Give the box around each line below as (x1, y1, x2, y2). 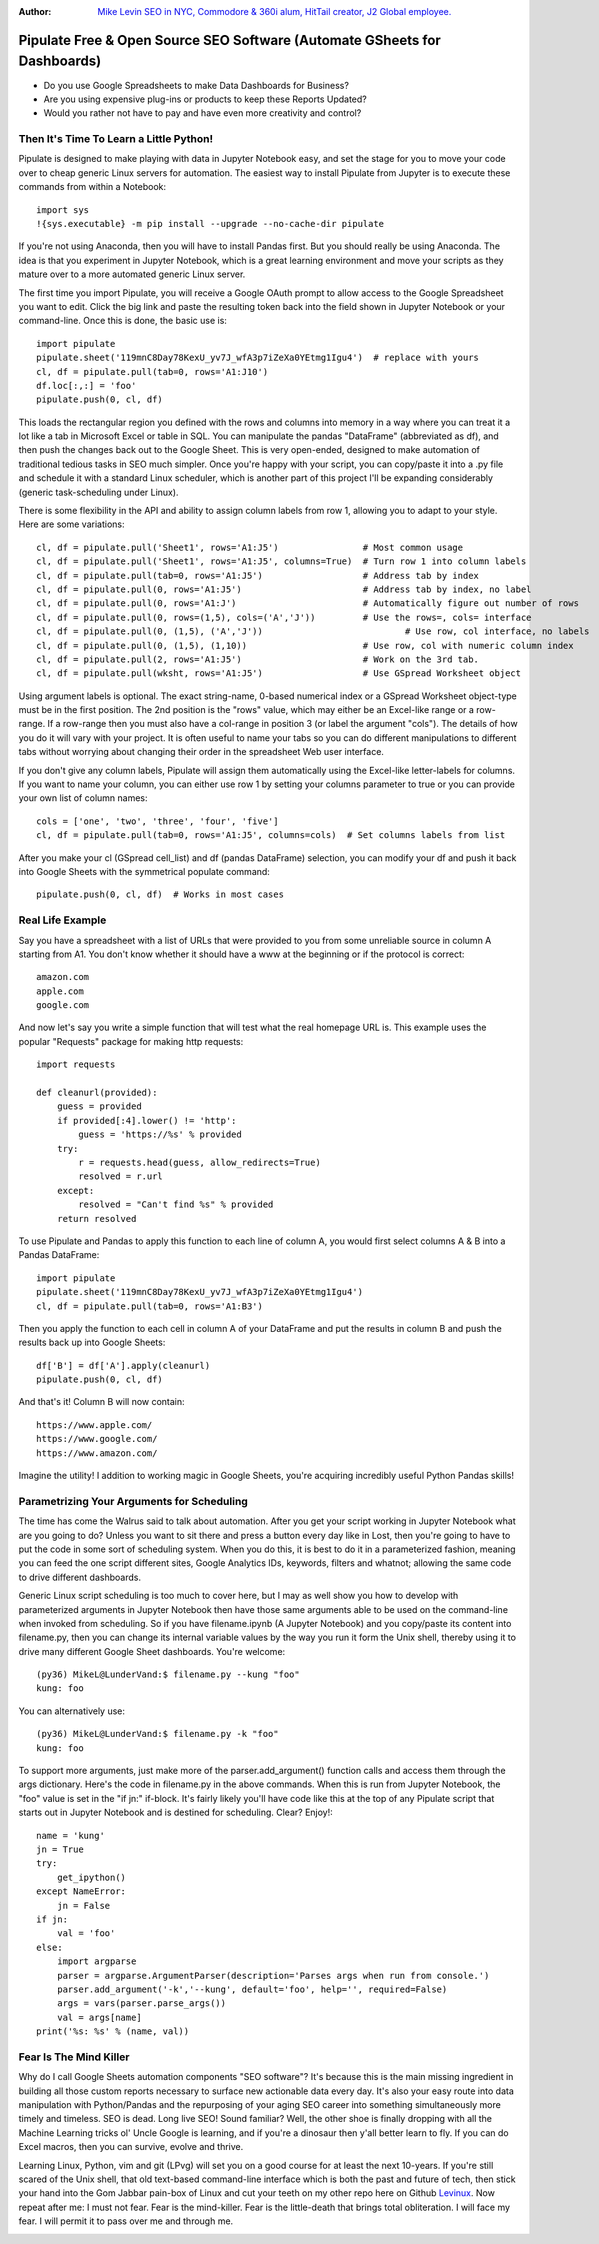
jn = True (36, 1843, 84, 1855)
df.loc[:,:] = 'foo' (36, 380, 137, 391)
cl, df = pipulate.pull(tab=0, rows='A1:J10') (36, 366, 269, 377)
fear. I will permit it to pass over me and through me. (18, 2215, 234, 2227)
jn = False (56, 1900, 111, 1911)
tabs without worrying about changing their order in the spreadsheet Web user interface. (18, 746, 385, 758)
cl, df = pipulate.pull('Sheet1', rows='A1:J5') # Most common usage (36, 541, 464, 553)
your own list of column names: (18, 792, 149, 804)
